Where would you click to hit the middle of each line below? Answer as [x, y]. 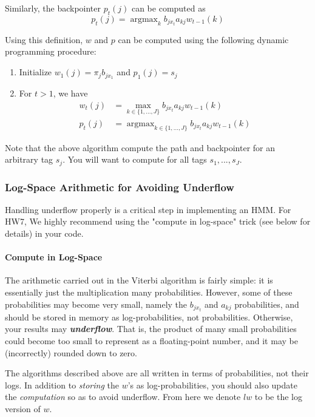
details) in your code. [44, 233]
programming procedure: [51, 51]
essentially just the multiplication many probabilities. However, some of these [149, 292]
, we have [70, 93]
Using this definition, [44, 39]
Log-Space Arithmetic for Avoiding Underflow [120, 187]
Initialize [36, 72]
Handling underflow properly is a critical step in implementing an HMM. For [148, 209]
